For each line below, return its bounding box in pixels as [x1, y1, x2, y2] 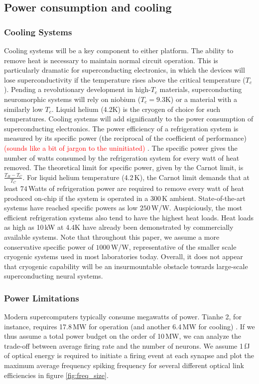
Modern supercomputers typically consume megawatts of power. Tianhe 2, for [4, 311, 242, 322]
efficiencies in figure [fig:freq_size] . [4, 370, 109, 380]
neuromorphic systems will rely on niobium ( [4, 94, 141, 104]
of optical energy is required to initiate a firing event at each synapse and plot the [4, 350, 255, 361]
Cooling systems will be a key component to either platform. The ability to [4, 45, 234, 55]
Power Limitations [4, 291, 79, 304]
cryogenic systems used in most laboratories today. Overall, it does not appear [4, 251, 243, 262]
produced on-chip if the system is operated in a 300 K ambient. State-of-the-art [4, 192, 246, 203]
